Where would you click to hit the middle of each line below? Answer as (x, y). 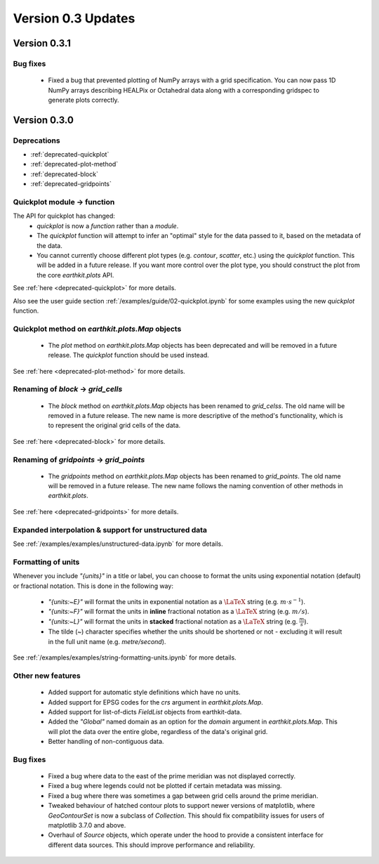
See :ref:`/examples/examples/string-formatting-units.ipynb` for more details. (125, 657)
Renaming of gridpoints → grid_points (79, 459)
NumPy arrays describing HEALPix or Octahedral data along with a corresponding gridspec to (184, 90)
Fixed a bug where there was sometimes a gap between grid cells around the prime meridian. (183, 796)
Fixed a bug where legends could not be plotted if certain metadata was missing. (165, 786)
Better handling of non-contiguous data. (106, 742)
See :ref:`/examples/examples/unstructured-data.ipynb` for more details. (118, 544)
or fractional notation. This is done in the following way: (93, 586)
